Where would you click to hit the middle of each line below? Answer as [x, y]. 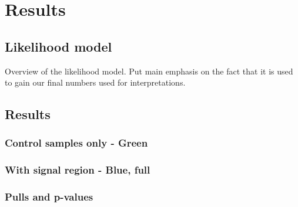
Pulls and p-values [49, 197]
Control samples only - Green [76, 143]
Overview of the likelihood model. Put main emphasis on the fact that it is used [149, 71]
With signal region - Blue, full [78, 170]
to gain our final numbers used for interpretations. [95, 82]
